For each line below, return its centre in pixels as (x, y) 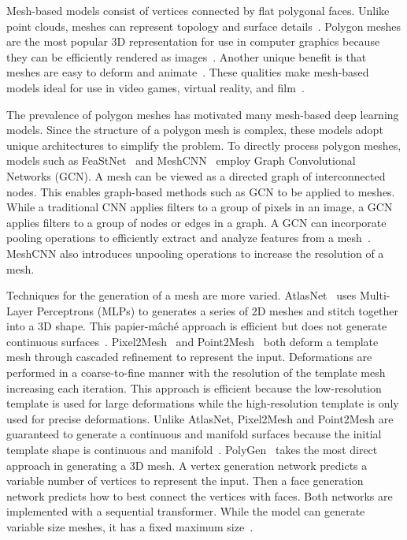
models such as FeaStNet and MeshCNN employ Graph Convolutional (181, 160)
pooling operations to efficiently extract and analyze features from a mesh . (189, 238)
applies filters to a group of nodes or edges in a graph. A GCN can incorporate (196, 222)
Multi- (375, 295)
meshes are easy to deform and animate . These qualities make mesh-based (188, 72)
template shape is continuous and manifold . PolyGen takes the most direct (192, 450)
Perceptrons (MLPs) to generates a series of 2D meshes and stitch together (217, 310)
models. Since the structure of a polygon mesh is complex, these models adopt (195, 130)
